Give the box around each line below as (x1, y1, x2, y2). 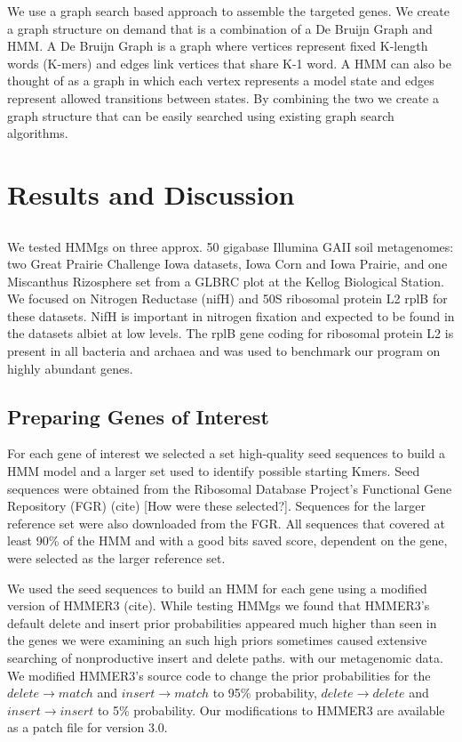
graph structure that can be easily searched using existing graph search (7, 106, 394, 125)
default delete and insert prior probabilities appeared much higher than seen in (7, 613, 437, 632)
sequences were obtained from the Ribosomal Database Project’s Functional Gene (7, 479, 452, 497)
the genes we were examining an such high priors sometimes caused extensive (7, 631, 427, 649)
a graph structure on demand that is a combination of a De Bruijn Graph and (7, 19, 433, 37)
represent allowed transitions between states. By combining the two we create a (7, 88, 439, 107)
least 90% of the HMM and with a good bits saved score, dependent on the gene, (7, 531, 448, 550)
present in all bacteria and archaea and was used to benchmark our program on (7, 342, 441, 360)
